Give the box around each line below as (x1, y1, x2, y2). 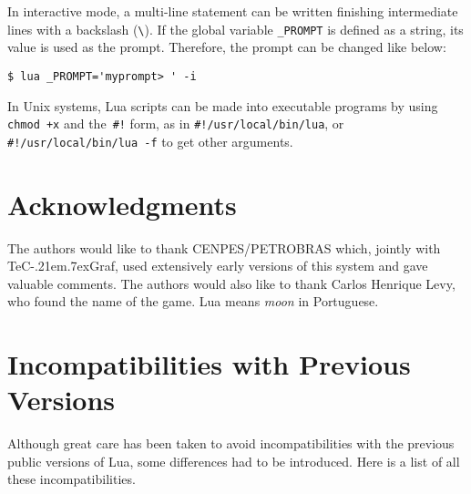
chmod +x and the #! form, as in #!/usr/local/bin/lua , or (7, 114, 344, 133)
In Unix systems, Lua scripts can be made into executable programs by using (7, 96, 438, 115)
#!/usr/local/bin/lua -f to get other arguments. (7, 131, 293, 150)
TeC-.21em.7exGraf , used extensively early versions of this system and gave (7, 256, 428, 275)
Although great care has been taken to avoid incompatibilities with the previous (7, 434, 455, 453)
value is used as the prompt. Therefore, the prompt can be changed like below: (7, 37, 446, 57)
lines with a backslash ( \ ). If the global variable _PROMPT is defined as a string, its (7, 19, 464, 38)
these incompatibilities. (7, 469, 136, 489)
